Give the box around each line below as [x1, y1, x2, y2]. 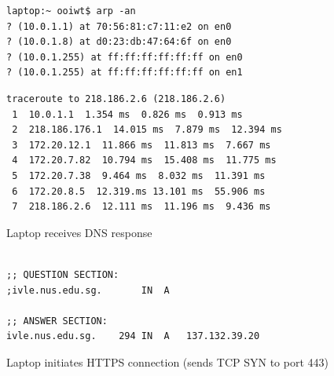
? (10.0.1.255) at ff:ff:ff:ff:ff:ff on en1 [6, 67, 243, 78]
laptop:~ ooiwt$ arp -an [6, 5, 136, 16]
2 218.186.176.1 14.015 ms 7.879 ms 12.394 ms [12, 124, 282, 136]
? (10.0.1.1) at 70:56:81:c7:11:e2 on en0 [6, 20, 232, 32]
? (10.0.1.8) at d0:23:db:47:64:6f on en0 [6, 36, 232, 48]
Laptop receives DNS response [6, 224, 152, 240]
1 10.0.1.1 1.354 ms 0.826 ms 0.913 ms [12, 108, 243, 120]
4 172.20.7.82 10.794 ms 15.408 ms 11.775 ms [12, 155, 277, 166]
